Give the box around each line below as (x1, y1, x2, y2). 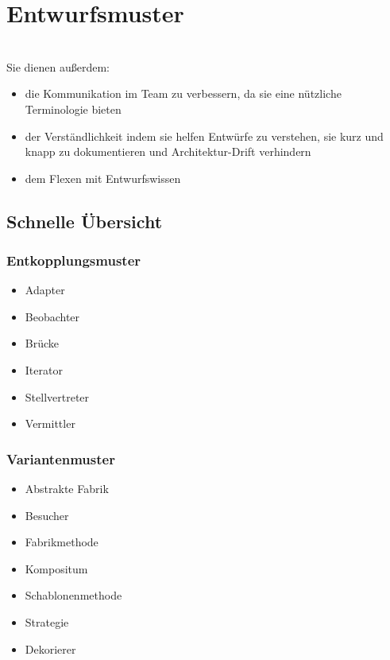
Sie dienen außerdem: (6, 58, 110, 75)
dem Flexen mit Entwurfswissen (25, 169, 181, 186)
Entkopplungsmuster (6, 250, 141, 270)
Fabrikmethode (25, 534, 98, 550)
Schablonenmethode (25, 587, 122, 604)
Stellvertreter (25, 388, 90, 405)
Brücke (25, 335, 60, 351)
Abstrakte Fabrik (25, 480, 109, 497)
